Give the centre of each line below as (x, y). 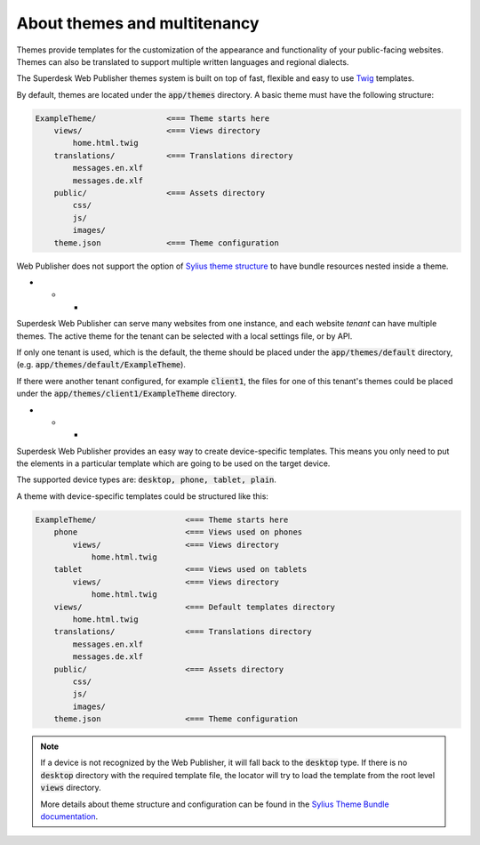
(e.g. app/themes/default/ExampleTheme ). (101, 365)
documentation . (69, 817)
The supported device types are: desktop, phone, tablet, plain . (147, 479)
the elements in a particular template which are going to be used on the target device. (173, 463)
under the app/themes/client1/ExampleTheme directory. (127, 394)
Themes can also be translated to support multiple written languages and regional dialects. (183, 61)
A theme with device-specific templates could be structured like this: (142, 496)
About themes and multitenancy (138, 23)
